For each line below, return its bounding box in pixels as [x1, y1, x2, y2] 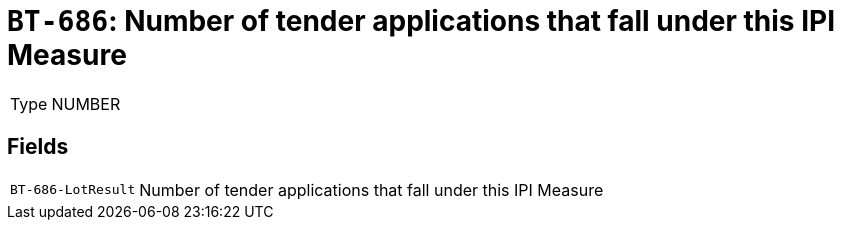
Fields [7, 134, 69, 160]
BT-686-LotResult [10, 182, 136, 198]
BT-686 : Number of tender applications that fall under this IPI [7, 4, 836, 38]
